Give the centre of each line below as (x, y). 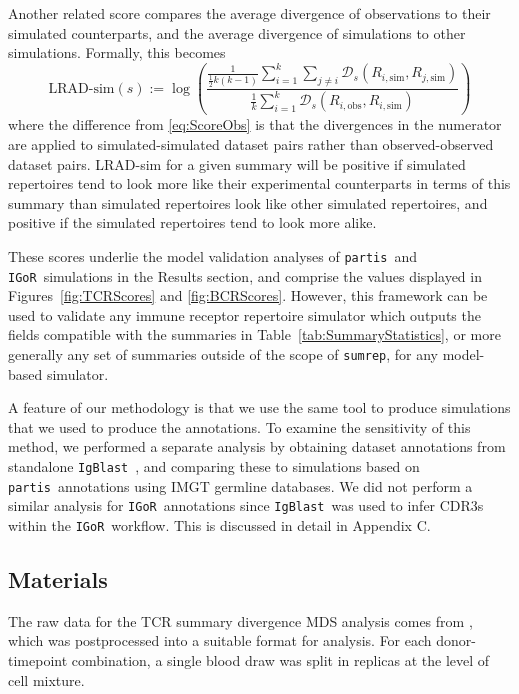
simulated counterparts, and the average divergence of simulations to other (237, 32)
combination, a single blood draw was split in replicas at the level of (280, 660)
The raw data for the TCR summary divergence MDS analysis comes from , (240, 620)
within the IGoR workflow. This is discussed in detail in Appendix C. (219, 524)
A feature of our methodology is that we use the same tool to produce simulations (259, 407)
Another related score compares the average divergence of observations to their (249, 13)
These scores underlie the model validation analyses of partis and (212, 255)
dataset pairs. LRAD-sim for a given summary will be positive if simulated (237, 163)
